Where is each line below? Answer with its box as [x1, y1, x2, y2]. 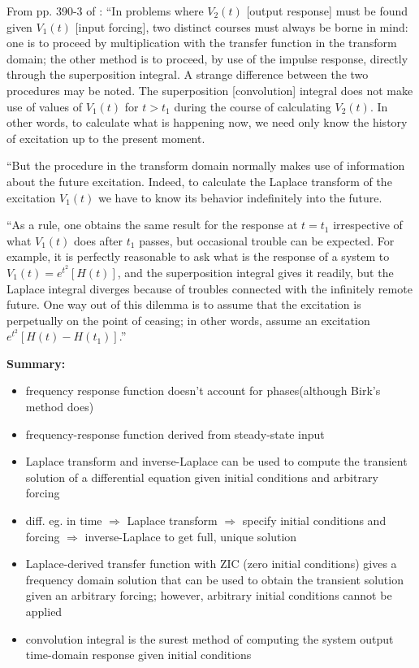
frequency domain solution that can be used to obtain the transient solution [25, 570, 404, 588]
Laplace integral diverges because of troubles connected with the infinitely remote [6, 280, 413, 297]
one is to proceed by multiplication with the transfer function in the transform [6, 34, 397, 51]
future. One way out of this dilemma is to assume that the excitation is [6, 296, 361, 313]
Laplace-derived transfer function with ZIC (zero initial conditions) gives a [25, 555, 397, 572]
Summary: [6, 354, 66, 371]
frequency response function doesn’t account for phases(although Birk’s [25, 382, 381, 399]
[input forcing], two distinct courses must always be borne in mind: [75, 18, 408, 35]
